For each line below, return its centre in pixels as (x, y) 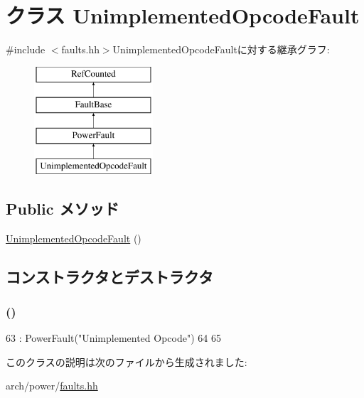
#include (26, 49)
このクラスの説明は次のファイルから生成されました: (127, 361)
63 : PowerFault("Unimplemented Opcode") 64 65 (113, 338)
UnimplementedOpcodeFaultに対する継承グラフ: (221, 49)
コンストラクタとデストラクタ (109, 276)
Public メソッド (63, 208)
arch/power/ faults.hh (52, 386)
